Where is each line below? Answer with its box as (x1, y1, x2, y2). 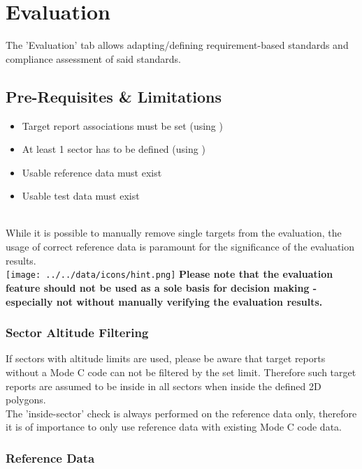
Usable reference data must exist (22, 165, 162, 179)
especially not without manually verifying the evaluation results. (6, 294, 323, 308)
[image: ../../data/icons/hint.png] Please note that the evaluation (6, 267, 333, 281)
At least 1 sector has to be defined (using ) (22, 142, 205, 156)
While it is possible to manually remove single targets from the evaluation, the (6, 225, 342, 240)
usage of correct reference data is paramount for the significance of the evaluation (6, 239, 354, 254)
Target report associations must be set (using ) (22, 118, 223, 133)
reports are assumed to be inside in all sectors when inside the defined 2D (6, 378, 321, 393)
